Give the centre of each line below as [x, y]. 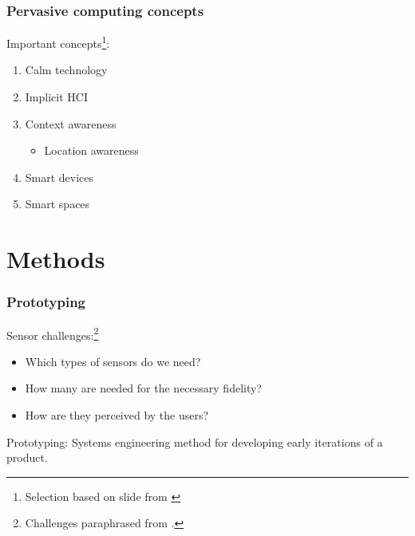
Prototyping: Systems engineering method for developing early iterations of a [195, 441]
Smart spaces [57, 204]
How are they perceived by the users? [117, 415]
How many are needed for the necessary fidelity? [143, 388]
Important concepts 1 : [58, 42]
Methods [56, 259]
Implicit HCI [56, 97]
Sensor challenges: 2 [53, 333]
